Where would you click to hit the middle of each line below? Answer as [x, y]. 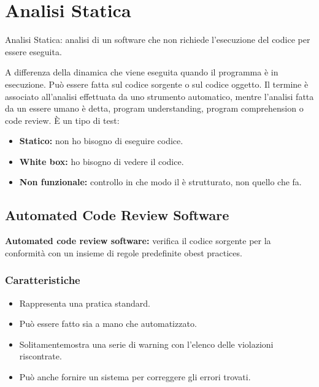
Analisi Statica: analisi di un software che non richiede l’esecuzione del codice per [158, 40]
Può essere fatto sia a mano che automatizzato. [108, 324]
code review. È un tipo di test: [62, 120]
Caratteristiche [43, 280]
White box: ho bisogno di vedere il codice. [102, 161]
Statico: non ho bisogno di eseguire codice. [101, 141]
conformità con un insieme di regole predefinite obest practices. [124, 252]
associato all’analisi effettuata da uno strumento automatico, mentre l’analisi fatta [159, 96]
